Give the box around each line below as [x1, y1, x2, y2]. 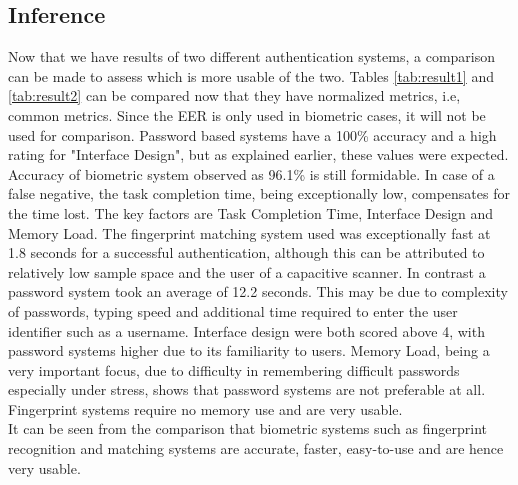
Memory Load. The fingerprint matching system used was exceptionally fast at [8, 222, 491, 243]
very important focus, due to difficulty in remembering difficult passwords [8, 359, 460, 380]
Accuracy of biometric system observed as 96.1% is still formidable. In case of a [8, 163, 495, 184]
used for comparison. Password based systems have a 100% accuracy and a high [8, 124, 497, 145]
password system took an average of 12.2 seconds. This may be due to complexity [8, 281, 508, 302]
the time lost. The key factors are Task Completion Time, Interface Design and [8, 202, 494, 223]
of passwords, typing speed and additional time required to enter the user [8, 300, 458, 321]
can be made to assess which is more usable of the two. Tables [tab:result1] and [8, 65, 494, 86]
